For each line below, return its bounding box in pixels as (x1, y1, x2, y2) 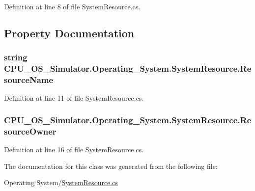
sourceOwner (4, 125, 57, 137)
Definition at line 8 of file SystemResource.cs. (4, 1, 141, 11)
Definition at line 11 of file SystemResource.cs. (4, 93, 144, 103)
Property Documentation (4, 25, 135, 40)
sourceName (4, 74, 54, 86)
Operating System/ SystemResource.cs (4, 177, 118, 188)
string (4, 51, 28, 63)
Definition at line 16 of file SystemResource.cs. (4, 144, 144, 155)
